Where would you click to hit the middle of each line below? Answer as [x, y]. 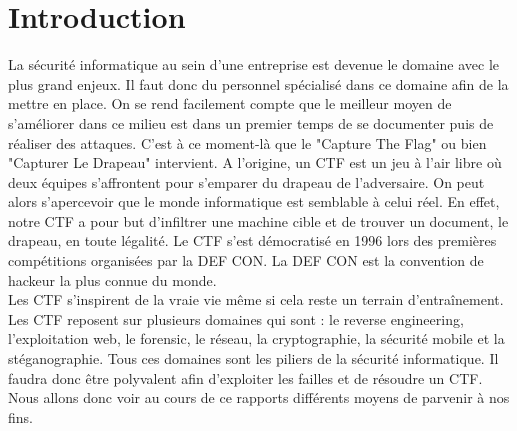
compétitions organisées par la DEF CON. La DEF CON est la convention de [246, 260]
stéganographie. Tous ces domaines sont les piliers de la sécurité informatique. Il [253, 358]
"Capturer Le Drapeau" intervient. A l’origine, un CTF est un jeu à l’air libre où [255, 162]
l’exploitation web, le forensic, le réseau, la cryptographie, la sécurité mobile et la [256, 338]
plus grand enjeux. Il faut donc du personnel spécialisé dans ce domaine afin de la [258, 83]
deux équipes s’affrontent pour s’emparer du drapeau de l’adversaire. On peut [246, 181]
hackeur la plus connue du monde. [112, 279]
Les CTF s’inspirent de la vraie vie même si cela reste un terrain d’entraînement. [256, 299]
